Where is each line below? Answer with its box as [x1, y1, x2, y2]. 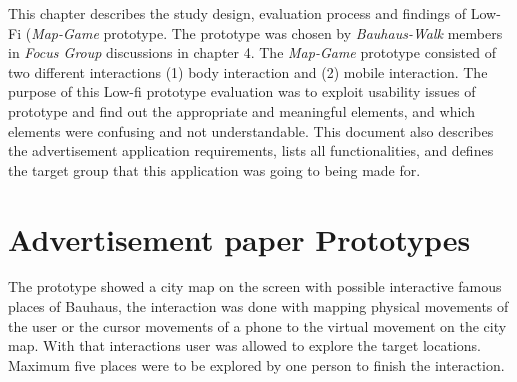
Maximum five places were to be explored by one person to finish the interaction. [8, 354, 505, 375]
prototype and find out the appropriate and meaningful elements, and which [8, 100, 475, 121]
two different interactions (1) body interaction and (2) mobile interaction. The [8, 61, 488, 82]
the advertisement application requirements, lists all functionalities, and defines [8, 140, 494, 161]
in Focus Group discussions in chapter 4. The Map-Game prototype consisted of [8, 42, 496, 63]
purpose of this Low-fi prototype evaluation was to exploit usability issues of [8, 81, 476, 102]
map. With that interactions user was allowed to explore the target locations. [8, 335, 481, 356]
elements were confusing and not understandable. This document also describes [8, 120, 494, 141]
